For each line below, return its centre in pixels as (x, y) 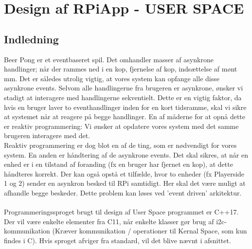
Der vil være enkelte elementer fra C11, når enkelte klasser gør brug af (109, 221)
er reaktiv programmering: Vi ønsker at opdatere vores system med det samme (121, 126)
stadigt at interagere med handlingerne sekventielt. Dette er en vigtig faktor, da (123, 97)
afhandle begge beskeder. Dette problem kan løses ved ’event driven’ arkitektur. (123, 192)
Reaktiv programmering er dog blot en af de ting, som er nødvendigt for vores (120, 145)
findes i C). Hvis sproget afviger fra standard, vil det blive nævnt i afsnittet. (117, 240)
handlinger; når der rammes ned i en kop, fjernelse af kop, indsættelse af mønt (121, 69)
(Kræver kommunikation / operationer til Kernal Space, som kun (150, 231)
